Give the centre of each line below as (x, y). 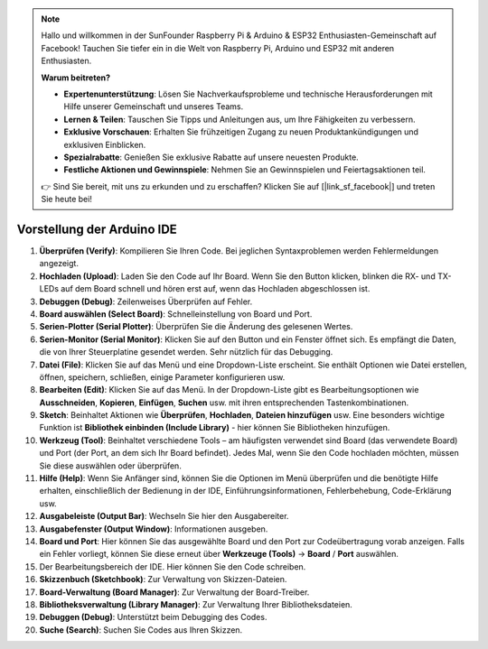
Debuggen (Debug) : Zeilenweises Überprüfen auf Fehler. (146, 301)
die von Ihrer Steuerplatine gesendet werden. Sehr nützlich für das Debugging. (186, 352)
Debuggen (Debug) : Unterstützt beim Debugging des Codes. (153, 617)
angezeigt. (59, 264)
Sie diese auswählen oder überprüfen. (111, 466)
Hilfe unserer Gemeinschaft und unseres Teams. (154, 107)
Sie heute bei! (66, 199)
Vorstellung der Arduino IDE (97, 229)
